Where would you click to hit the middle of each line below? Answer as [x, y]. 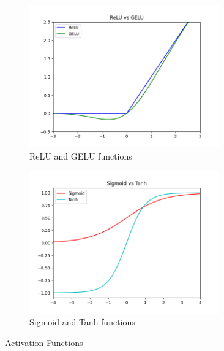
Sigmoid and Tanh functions [82, 322]
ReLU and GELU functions [81, 156]
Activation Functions [44, 342]
